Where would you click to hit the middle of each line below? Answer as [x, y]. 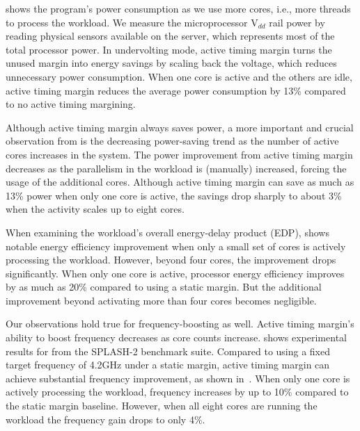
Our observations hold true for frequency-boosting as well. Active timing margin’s [180, 324]
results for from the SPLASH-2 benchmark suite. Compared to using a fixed [168, 351]
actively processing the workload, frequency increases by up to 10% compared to [177, 392]
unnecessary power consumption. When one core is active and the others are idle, [179, 76]
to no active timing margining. [71, 104]
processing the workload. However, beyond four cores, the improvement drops [171, 260]
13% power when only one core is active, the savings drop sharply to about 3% [174, 195]
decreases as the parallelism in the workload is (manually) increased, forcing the [176, 168]
